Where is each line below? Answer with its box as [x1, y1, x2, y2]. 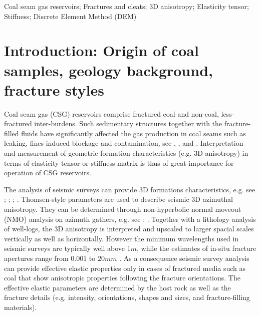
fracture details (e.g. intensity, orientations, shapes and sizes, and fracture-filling [4, 292, 250, 302]
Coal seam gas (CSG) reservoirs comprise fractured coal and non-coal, [4, 108, 219, 119]
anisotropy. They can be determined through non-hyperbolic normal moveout [4, 204, 241, 214]
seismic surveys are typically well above [4, 243, 125, 253]
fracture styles [4, 79, 104, 100]
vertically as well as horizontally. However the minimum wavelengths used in [4, 233, 239, 243]
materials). [4, 301, 37, 312]
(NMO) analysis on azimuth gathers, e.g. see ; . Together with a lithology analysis [4, 213, 256, 224]
